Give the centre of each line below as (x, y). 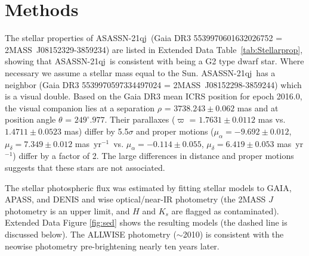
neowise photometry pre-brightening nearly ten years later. (112, 246)
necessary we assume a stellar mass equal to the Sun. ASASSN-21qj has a (140, 72)
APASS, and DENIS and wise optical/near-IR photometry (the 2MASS (135, 199)
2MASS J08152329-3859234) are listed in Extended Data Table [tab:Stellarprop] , (154, 49)
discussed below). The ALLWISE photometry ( (91, 234)
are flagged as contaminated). (225, 210)
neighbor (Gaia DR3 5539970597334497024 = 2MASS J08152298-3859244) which (153, 84)
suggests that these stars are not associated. (85, 168)
